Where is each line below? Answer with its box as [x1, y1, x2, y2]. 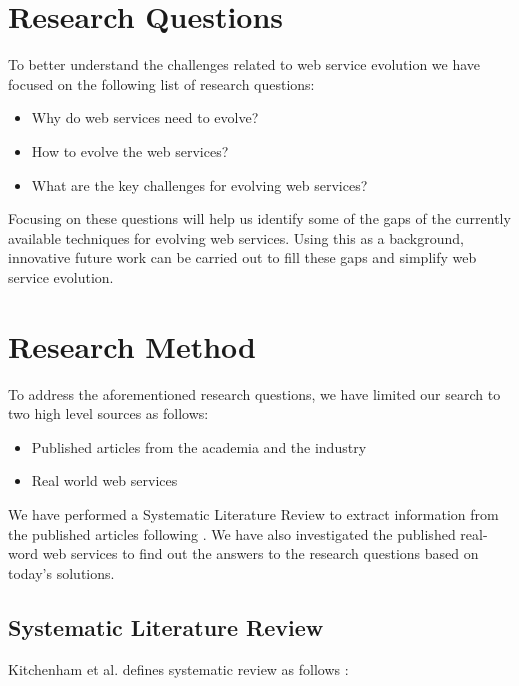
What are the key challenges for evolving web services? [31, 174, 368, 195]
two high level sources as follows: [8, 403, 209, 424]
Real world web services [31, 470, 178, 491]
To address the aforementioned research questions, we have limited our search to [8, 383, 501, 404]
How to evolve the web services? [31, 140, 229, 161]
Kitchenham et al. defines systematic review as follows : [8, 658, 349, 679]
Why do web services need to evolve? [31, 107, 259, 128]
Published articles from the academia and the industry [31, 436, 367, 457]
